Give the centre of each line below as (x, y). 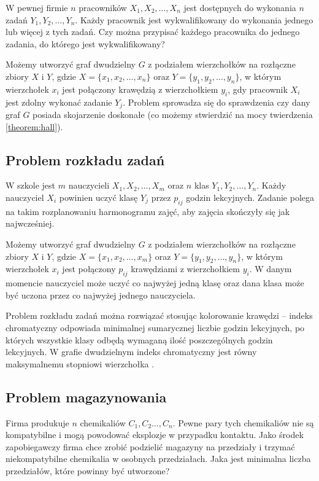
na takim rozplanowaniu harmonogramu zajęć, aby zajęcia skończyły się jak (148, 211)
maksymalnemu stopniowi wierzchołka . (80, 363)
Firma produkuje (37, 422)
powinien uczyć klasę (98, 197)
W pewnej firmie (37, 7)
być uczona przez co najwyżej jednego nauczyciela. (101, 295)
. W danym (271, 269)
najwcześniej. (30, 223)
